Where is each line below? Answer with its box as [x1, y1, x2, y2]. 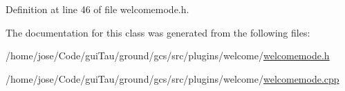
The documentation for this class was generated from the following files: [6, 25, 310, 39]
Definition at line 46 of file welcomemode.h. [6, 2, 189, 16]
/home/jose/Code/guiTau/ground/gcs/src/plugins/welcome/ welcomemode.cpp [6, 71, 339, 85]
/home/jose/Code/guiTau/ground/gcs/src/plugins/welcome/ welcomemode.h [6, 48, 330, 63]
